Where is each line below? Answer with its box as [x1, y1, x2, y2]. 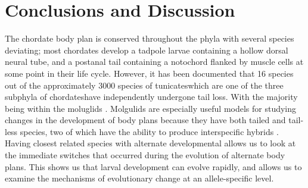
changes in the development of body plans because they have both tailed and [5, 114, 286, 126]
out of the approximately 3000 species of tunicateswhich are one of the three [5, 79, 284, 91]
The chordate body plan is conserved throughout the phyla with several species [5, 32, 294, 45]
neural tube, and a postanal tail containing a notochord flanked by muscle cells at [5, 55, 304, 68]
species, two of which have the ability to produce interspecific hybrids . [20, 125, 279, 137]
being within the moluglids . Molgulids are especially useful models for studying [5, 102, 297, 114]
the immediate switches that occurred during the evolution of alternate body [5, 149, 285, 161]
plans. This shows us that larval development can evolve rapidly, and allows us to [5, 160, 302, 173]
